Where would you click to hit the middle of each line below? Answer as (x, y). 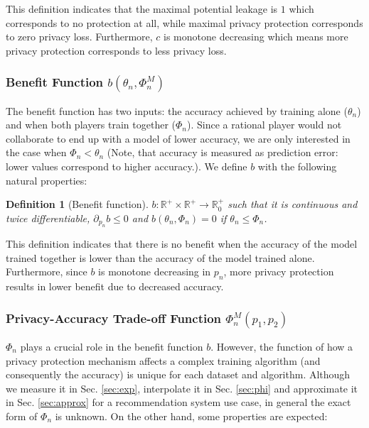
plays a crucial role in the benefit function (112, 346)
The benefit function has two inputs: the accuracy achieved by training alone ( (177, 110)
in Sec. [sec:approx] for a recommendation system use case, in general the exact (178, 402)
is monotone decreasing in (155, 271)
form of (22, 416)
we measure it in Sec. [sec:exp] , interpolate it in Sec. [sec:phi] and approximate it (182, 388)
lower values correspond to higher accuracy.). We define (127, 166)
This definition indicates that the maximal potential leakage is (142, 9)
